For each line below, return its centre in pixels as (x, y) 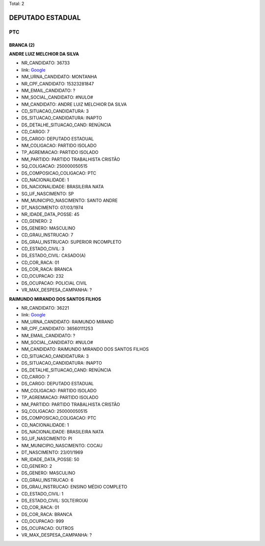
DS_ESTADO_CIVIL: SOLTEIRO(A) (55, 500)
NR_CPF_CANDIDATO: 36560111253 (57, 329)
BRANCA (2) (22, 45)
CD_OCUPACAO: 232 (42, 276)
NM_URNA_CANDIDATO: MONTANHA (59, 77)
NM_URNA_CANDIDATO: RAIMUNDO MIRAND (67, 321)
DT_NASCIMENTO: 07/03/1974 (52, 207)
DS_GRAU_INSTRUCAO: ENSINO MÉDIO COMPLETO (74, 487)
